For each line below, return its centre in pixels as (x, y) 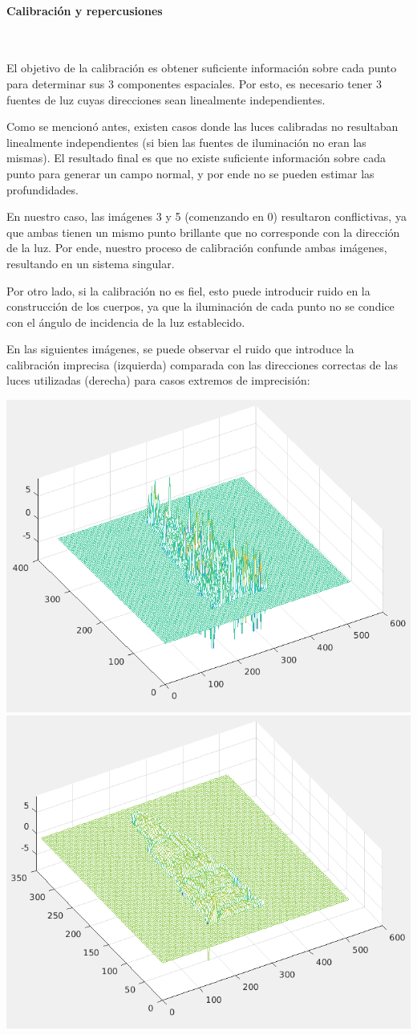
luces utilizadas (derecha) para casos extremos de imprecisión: (158, 380)
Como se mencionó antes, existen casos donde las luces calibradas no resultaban (202, 126)
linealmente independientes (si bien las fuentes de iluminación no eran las (186, 142)
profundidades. (43, 189)
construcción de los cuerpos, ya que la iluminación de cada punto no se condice (200, 306)
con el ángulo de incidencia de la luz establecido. (126, 322)
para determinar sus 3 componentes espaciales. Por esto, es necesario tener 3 (194, 83)
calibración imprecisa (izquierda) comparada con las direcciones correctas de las (202, 364)
